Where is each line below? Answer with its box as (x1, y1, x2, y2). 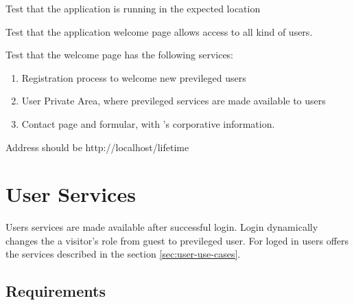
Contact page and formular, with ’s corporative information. (21, 116, 275, 131)
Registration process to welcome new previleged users (21, 70, 246, 84)
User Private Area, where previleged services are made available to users (21, 93, 326, 108)
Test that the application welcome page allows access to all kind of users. (5, 24, 313, 38)
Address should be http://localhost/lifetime (5, 139, 189, 154)
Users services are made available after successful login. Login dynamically (5, 220, 318, 234)
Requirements (5, 280, 106, 302)
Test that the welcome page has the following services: (5, 47, 234, 62)
